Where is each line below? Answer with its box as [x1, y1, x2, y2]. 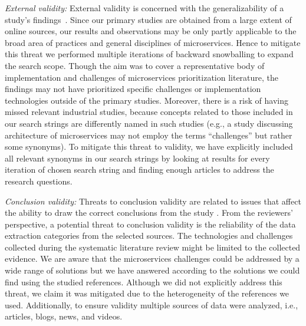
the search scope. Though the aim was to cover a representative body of [5, 59, 265, 71]
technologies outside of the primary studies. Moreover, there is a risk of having [5, 94, 288, 106]
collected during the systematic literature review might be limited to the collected [5, 241, 301, 253]
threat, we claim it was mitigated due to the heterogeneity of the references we [5, 287, 289, 299]
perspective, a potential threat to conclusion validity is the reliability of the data [5, 218, 296, 230]
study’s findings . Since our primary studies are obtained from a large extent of [5, 13, 292, 25]
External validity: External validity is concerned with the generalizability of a [5, 2, 284, 14]
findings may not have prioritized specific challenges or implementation [5, 83, 261, 95]
